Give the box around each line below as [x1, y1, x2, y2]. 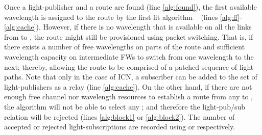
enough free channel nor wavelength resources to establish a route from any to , [4, 91, 253, 102]
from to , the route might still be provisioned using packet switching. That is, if [4, 31, 253, 42]
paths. [4, 71, 23, 82]
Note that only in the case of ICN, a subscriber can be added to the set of [26, 71, 257, 82]
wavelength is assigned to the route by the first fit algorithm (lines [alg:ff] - [4, 11, 242, 22]
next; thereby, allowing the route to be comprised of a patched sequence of [4, 61, 237, 72]
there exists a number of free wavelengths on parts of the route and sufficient [4, 41, 245, 52]
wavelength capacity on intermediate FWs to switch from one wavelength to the [4, 51, 254, 62]
